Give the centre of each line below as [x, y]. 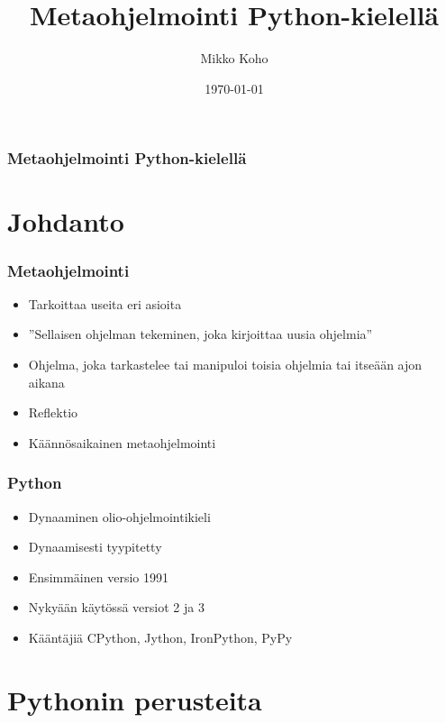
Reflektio [53, 412]
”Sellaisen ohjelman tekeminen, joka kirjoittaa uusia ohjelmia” [200, 334]
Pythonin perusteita [135, 699]
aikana [46, 382]
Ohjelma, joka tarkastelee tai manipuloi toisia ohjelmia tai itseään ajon [225, 365]
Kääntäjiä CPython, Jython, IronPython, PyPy [160, 637]
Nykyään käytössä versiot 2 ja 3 [116, 607]
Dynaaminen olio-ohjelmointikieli [119, 516]
